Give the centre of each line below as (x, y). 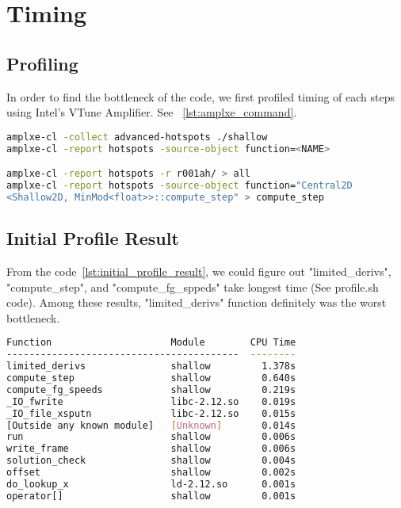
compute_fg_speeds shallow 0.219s (151, 390)
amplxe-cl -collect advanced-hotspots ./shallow (137, 137)
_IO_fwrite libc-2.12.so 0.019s (151, 401)
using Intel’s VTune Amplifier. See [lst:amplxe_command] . (152, 112)
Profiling (42, 63)
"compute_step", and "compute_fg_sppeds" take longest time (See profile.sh (193, 286)
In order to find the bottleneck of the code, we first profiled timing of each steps (200, 96)
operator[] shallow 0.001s (151, 496)
